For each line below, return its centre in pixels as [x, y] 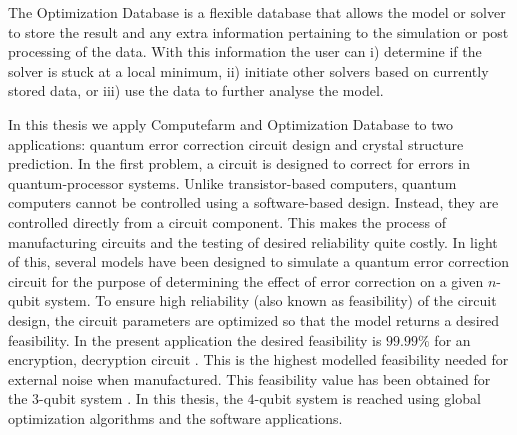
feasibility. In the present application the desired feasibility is [195, 339]
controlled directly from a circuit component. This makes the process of [227, 221]
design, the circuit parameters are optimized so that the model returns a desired [254, 319]
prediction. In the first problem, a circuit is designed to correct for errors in [239, 163]
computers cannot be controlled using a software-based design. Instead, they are [253, 202]
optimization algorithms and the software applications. [175, 417]
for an [452, 339]
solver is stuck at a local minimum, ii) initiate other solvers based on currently [248, 70]
